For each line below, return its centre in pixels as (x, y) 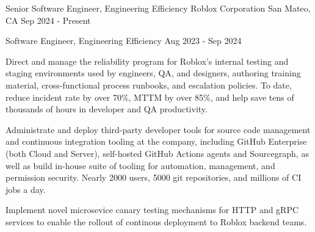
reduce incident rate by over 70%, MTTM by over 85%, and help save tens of (150, 97)
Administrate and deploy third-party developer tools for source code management (158, 129)
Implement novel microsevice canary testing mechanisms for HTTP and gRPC (152, 210)
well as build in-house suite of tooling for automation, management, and (140, 165)
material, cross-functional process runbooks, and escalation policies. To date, (149, 85)
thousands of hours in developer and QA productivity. (107, 109)
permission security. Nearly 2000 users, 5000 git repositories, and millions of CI (154, 177)
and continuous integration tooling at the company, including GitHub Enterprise (156, 141)
